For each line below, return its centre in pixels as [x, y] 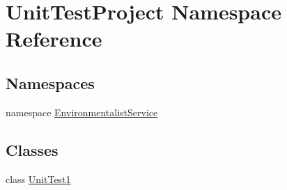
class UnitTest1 [38, 179]
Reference [54, 39]
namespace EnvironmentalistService [82, 112]
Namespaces [50, 82]
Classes [32, 149]
